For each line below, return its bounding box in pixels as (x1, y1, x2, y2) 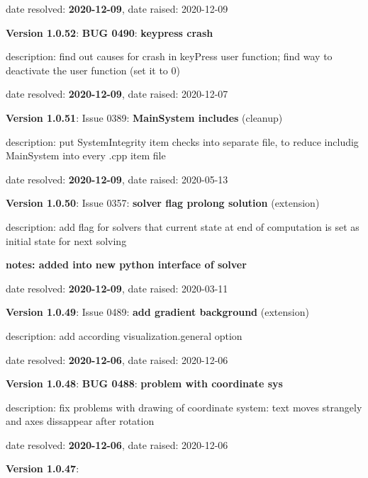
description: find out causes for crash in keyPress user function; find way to (6, 49, 333, 64)
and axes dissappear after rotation (6, 414, 155, 428)
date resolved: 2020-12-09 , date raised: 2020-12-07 (6, 86, 228, 101)
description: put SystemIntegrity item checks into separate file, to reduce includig (6, 134, 359, 149)
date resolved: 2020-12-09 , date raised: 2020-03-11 (6, 280, 228, 295)
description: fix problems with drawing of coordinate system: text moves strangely (6, 399, 362, 414)
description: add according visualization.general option (6, 328, 242, 343)
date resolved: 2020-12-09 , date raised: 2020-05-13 (6, 171, 228, 186)
